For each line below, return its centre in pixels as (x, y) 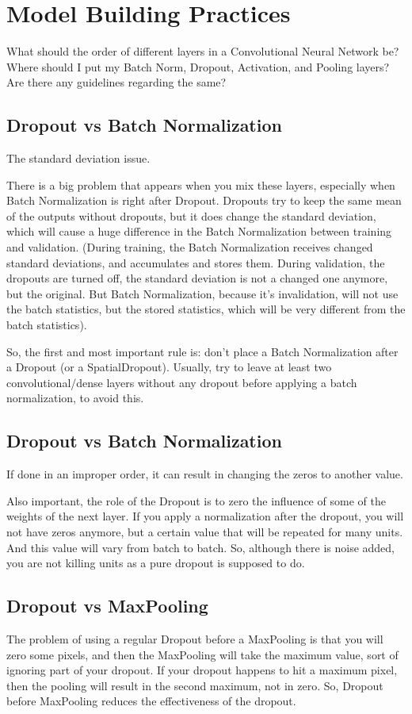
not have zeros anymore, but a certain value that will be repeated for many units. (205, 532)
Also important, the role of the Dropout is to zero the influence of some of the (196, 500)
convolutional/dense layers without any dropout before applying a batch (182, 382)
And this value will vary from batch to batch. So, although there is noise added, (200, 547)
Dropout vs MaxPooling (107, 606)
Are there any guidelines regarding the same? (116, 82)
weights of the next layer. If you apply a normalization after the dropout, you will (205, 516)
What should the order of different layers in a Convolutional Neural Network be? (203, 51)
